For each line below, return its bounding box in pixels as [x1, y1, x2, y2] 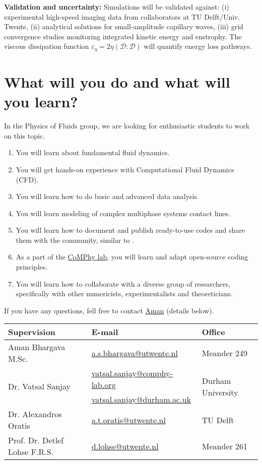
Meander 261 [202, 440, 248, 452]
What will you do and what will [4, 72, 230, 92]
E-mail [91, 326, 118, 338]
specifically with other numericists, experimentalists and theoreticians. [16, 288, 233, 299]
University [202, 386, 238, 398]
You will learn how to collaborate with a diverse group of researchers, [16, 278, 230, 289]
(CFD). [16, 174, 39, 184]
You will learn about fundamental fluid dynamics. [16, 147, 170, 158]
